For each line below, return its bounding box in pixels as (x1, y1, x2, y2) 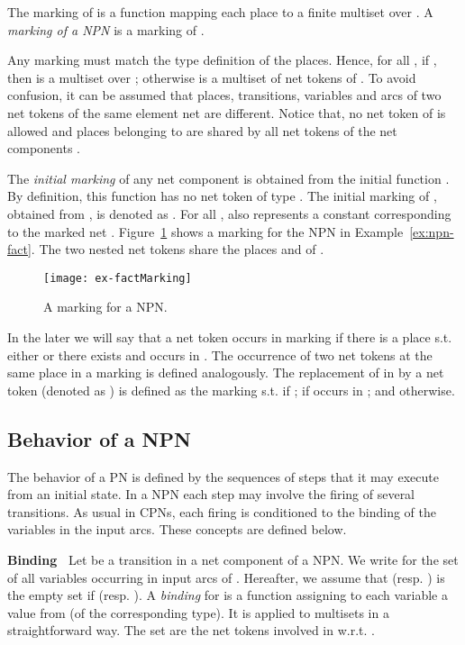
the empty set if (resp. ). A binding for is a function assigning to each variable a (7, 586, 448, 604)
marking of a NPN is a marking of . (7, 20, 205, 39)
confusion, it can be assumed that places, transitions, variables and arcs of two (7, 86, 442, 104)
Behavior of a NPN (7, 424, 191, 452)
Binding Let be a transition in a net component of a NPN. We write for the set (7, 550, 459, 568)
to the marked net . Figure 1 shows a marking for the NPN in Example (7, 222, 404, 241)
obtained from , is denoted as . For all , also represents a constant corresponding (7, 204, 451, 223)
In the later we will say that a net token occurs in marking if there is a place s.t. (7, 327, 452, 346)
